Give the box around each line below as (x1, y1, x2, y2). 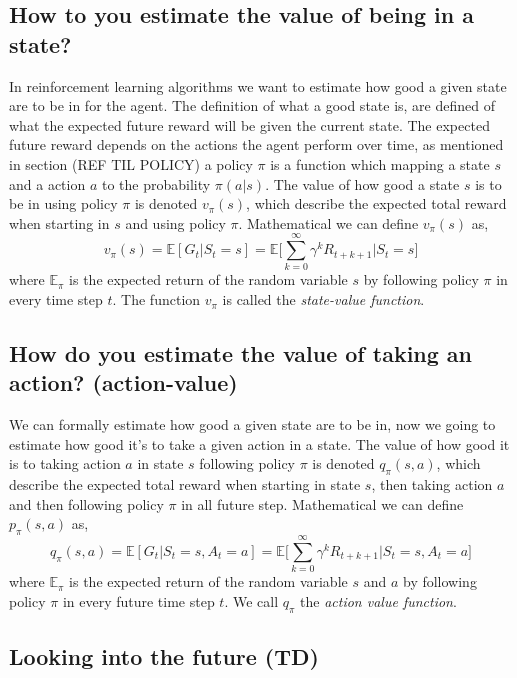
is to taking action (9, 453, 121, 474)
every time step (9, 289, 103, 310)
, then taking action (371, 474, 493, 495)
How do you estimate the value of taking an (9, 338, 473, 369)
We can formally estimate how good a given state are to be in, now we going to (9, 414, 496, 435)
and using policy (125, 212, 226, 233)
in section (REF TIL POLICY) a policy (9, 153, 253, 174)
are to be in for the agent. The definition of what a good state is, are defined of (9, 95, 495, 116)
